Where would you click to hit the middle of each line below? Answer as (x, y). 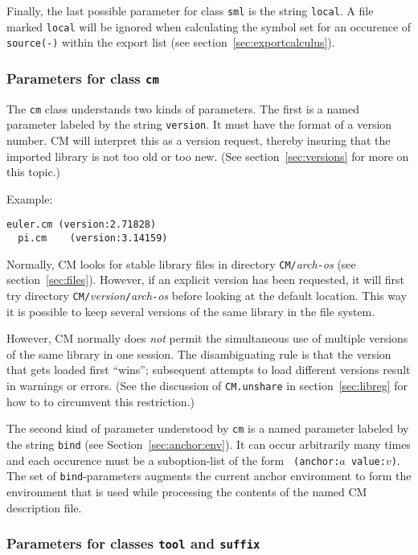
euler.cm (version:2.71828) (82, 225)
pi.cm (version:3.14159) (93, 238)
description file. (44, 507)
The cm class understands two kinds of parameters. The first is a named (183, 108)
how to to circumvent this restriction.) (100, 401)
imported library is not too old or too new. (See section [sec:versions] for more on (208, 156)
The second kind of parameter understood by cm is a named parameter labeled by (208, 428)
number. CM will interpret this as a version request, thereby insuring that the (199, 140)
